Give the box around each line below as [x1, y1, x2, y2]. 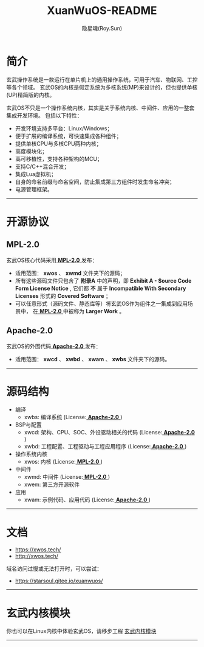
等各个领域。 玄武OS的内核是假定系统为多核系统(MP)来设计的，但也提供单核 [6, 83, 198, 91]
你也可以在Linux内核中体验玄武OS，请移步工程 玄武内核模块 [6, 628, 157, 635]
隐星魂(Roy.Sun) [81, 24, 123, 32]
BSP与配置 [15, 421, 42, 428]
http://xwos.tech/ [15, 553, 59, 560]
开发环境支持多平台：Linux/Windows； [15, 124, 113, 132]
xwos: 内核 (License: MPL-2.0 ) [24, 458, 103, 465]
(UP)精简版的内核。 [6, 91, 55, 98]
